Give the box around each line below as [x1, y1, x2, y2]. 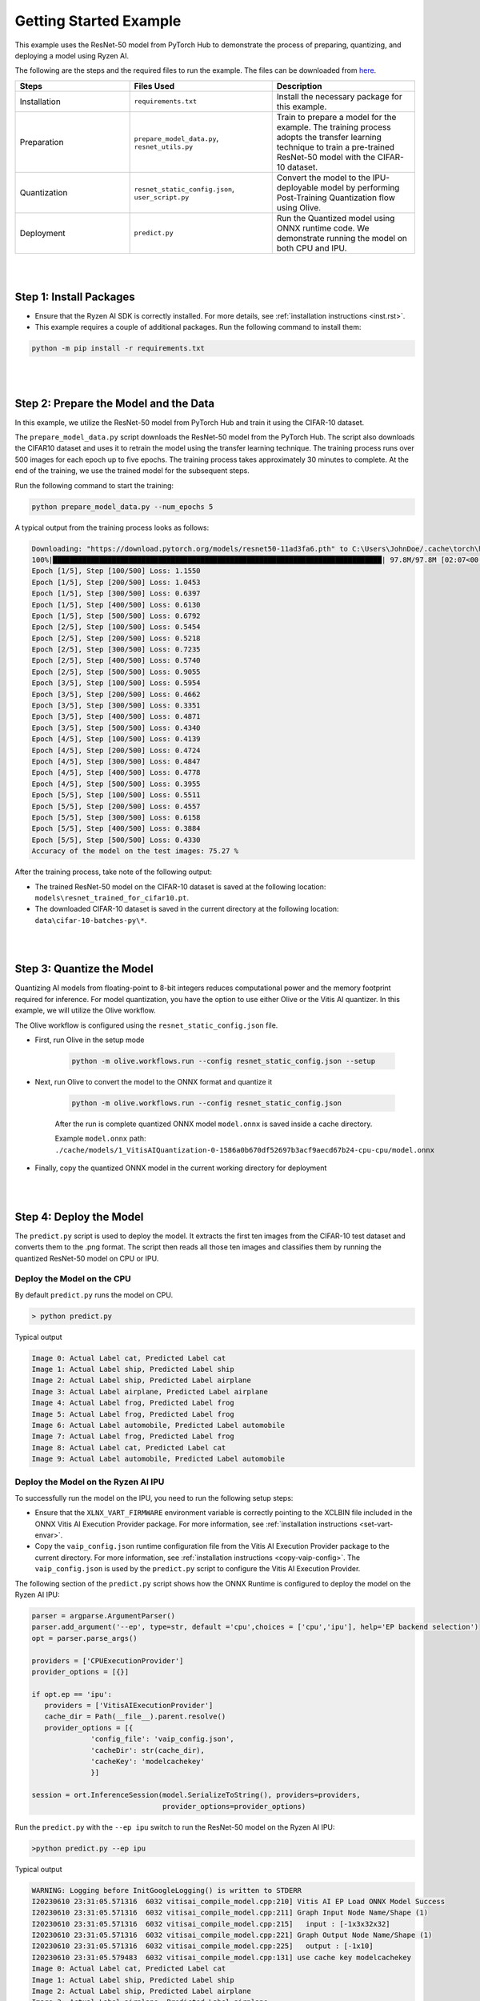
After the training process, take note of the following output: [14, 867, 212, 876]
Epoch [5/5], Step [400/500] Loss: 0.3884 [31, 824, 201, 833]
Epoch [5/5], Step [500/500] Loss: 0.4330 [31, 835, 201, 844]
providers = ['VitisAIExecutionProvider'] [44, 1701, 214, 1710]
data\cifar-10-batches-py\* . [34, 915, 147, 924]
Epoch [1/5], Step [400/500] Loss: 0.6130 [31, 600, 201, 609]
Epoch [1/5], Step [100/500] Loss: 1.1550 [31, 567, 201, 575]
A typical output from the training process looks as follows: [14, 523, 210, 532]
